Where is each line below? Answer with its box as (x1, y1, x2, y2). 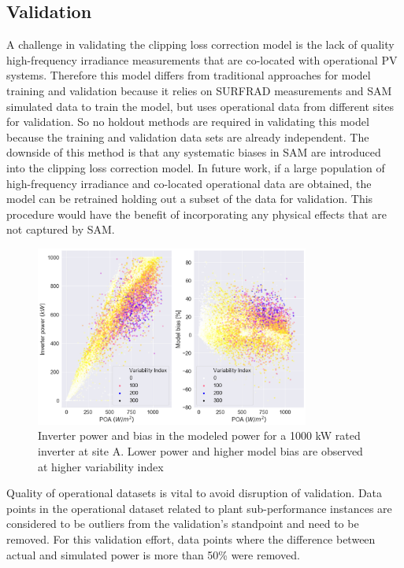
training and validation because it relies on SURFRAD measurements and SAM (6, 82, 392, 98)
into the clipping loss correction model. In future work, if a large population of (6, 159, 385, 175)
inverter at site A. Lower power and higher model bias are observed (38, 443, 363, 459)
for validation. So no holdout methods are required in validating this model (6, 113, 369, 130)
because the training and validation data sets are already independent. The (6, 128, 369, 145)
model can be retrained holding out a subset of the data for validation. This (6, 190, 373, 207)
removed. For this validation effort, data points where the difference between (6, 530, 376, 547)
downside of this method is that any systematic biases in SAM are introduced (6, 144, 381, 160)
